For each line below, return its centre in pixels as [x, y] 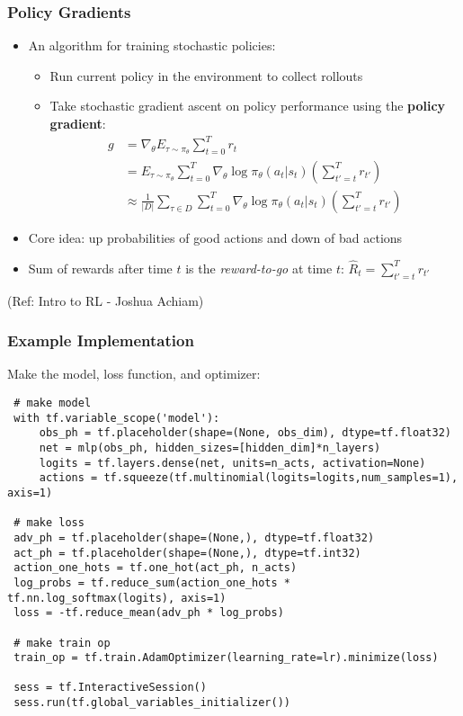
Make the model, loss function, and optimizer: [134, 374]
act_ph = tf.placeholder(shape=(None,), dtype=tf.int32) [187, 553]
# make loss [49, 523]
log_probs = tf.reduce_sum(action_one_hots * [152, 582]
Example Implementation [101, 340]
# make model [53, 403]
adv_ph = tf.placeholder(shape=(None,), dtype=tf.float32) [194, 537]
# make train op [62, 643]
